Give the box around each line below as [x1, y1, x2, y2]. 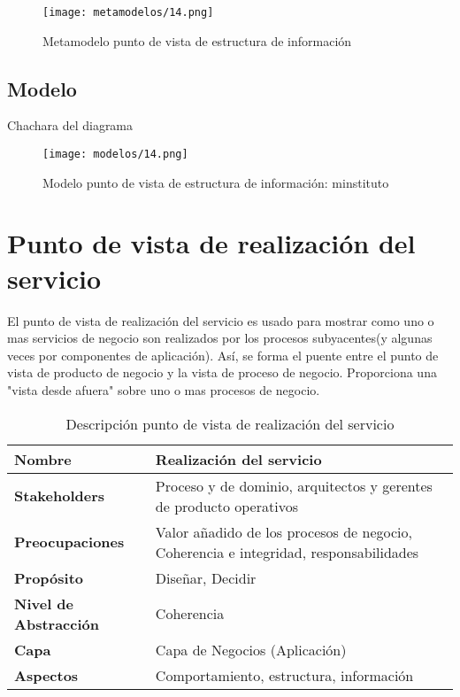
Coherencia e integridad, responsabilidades [155, 541, 419, 562]
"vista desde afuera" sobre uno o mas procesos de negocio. [7, 380, 320, 399]
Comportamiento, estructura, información [155, 664, 414, 685]
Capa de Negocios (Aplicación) [155, 639, 347, 660]
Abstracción [14, 613, 99, 634]
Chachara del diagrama [7, 116, 134, 135]
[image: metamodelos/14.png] [42, 6, 214, 19]
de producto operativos [155, 495, 298, 516]
